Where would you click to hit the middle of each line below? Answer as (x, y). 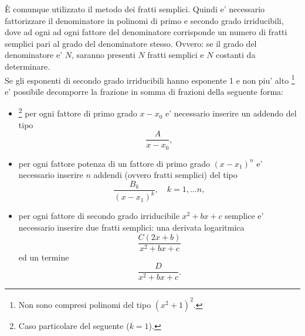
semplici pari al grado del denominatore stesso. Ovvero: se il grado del (131, 43)
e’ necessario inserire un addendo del (231, 113)
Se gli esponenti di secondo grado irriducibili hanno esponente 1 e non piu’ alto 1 (150, 79)
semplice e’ (244, 216)
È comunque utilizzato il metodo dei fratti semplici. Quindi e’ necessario (135, 9)
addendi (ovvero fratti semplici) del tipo (165, 175)
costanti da (236, 55)
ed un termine (44, 257)
